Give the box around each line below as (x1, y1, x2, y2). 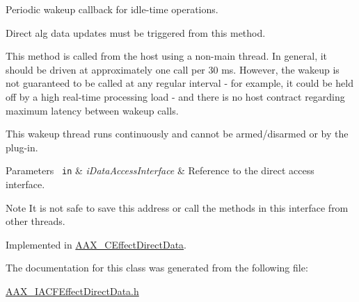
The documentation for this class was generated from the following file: (6, 260, 308, 275)
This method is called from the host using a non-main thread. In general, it (6, 49, 328, 63)
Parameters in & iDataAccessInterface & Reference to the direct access (6, 163, 314, 178)
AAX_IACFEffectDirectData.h (6, 283, 139, 298)
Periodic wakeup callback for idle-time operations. (6, 2, 218, 16)
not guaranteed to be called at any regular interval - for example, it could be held (6, 76, 353, 90)
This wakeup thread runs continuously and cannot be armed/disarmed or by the (6, 126, 349, 141)
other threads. (6, 214, 65, 228)
